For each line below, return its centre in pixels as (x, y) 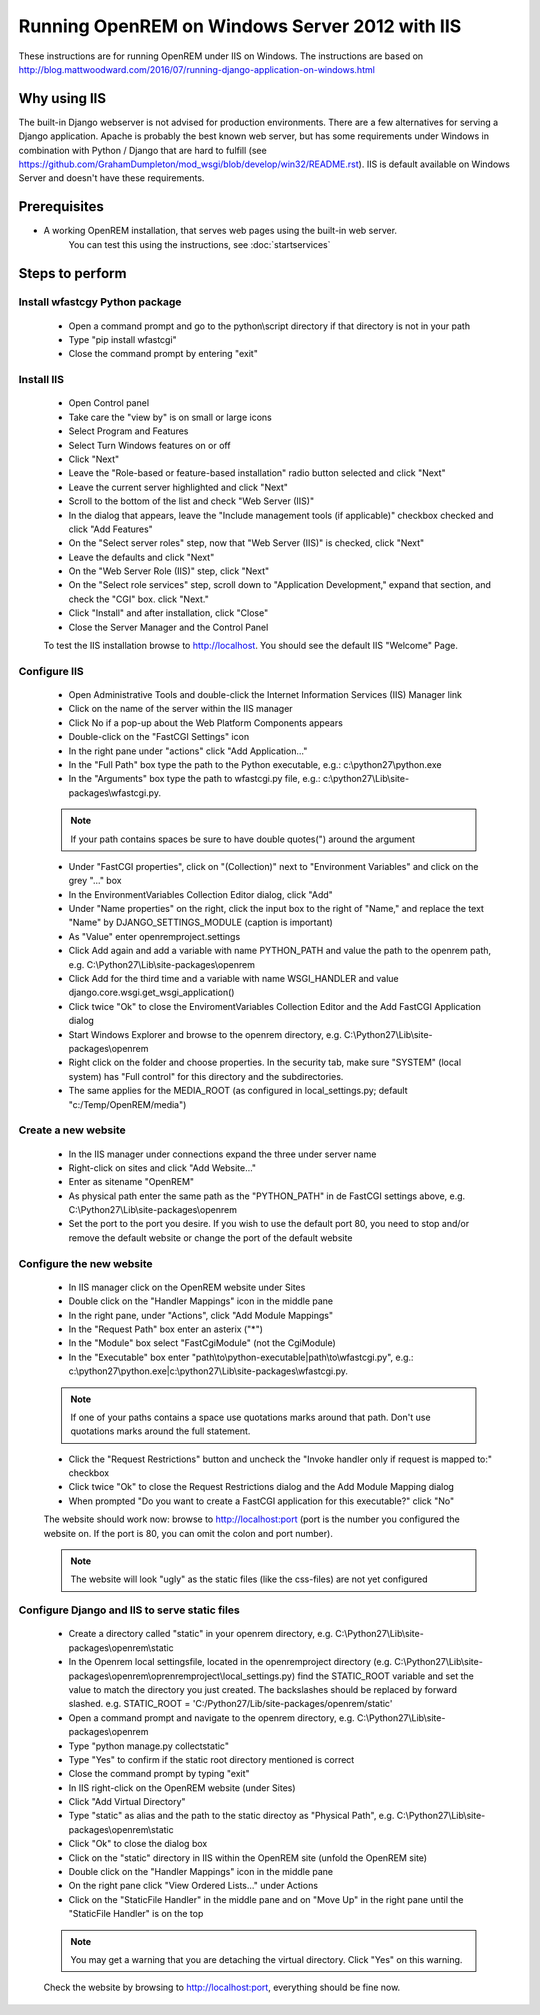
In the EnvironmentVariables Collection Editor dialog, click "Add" (201, 894)
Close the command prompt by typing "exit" (159, 1774)
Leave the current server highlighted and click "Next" (178, 487)
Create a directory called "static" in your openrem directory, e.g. (201, 1634)
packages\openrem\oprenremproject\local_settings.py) (182, 1676)
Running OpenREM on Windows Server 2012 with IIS (240, 26)
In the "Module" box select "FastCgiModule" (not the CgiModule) (202, 1343)
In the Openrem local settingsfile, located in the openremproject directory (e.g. (230, 1662)
